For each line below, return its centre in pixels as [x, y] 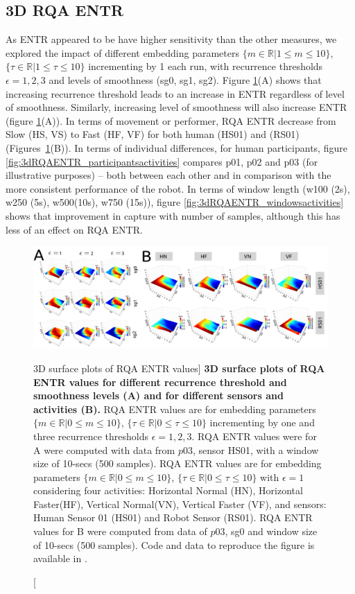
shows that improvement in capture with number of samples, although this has [173, 215]
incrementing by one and [262, 422]
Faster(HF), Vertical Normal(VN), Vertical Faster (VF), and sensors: [180, 504]
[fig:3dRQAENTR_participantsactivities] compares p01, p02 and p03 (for [162, 161]
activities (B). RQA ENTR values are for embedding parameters [175, 409]
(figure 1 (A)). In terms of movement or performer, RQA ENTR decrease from [171, 120]
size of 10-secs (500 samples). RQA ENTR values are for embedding [177, 463]
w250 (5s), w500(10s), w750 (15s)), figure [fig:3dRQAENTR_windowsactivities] [175, 202]
